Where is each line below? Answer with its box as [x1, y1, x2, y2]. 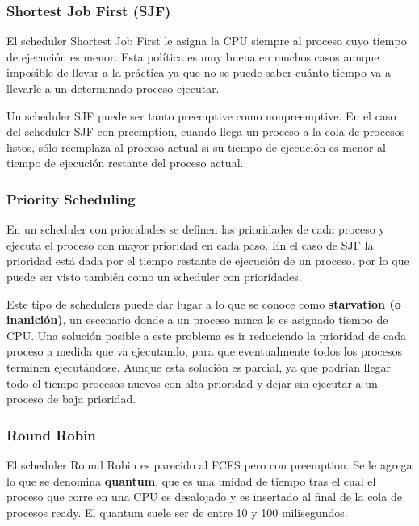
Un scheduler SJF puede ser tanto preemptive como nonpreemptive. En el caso [6, 107, 396, 124]
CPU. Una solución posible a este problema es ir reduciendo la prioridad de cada [6, 326, 406, 343]
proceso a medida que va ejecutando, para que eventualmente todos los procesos [6, 343, 403, 360]
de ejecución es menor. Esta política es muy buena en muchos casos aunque [6, 48, 379, 65]
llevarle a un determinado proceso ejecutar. [6, 80, 220, 96]
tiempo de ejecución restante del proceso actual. [6, 154, 244, 171]
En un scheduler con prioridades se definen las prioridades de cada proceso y [6, 221, 385, 238]
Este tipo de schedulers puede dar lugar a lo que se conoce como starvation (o [6, 295, 401, 312]
